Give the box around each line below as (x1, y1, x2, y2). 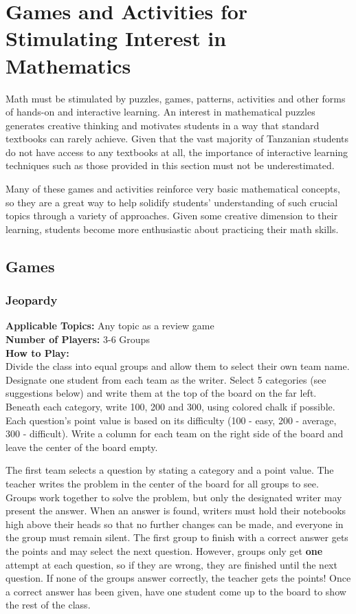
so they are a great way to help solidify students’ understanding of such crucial (5, 195, 338, 209)
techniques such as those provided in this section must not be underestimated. (5, 158, 335, 173)
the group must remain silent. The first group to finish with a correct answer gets (5, 530, 348, 545)
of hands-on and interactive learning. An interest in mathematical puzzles (5, 105, 315, 119)
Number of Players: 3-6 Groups (5, 332, 150, 347)
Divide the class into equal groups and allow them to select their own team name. (5, 359, 350, 373)
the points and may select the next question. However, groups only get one (5, 543, 323, 558)
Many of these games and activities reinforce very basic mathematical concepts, (5, 182, 340, 196)
